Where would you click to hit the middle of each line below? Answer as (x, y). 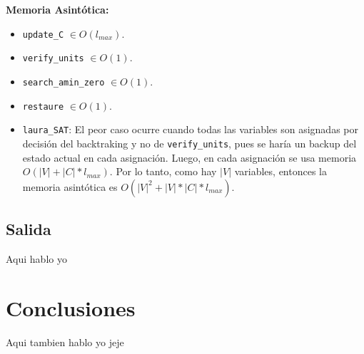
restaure (43, 106)
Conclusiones (71, 307)
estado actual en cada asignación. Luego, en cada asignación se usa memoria (189, 157)
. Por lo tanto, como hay (163, 171)
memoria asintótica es (70, 186)
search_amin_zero (64, 82)
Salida (29, 229)
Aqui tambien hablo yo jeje (65, 342)
